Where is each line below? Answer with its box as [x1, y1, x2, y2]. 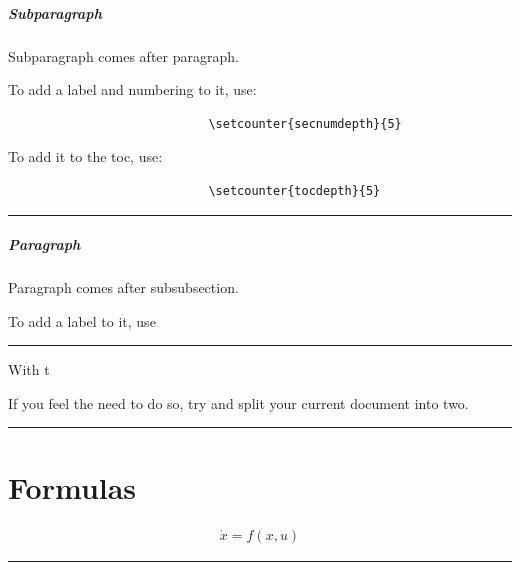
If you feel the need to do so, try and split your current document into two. [8, 392, 469, 413]
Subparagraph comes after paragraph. [8, 45, 239, 66]
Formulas [8, 466, 137, 507]
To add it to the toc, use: [8, 146, 163, 167]
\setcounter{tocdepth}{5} [208, 183, 381, 198]
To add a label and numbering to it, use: [8, 79, 257, 100]
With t [8, 359, 50, 380]
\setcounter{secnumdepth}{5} [208, 116, 402, 131]
